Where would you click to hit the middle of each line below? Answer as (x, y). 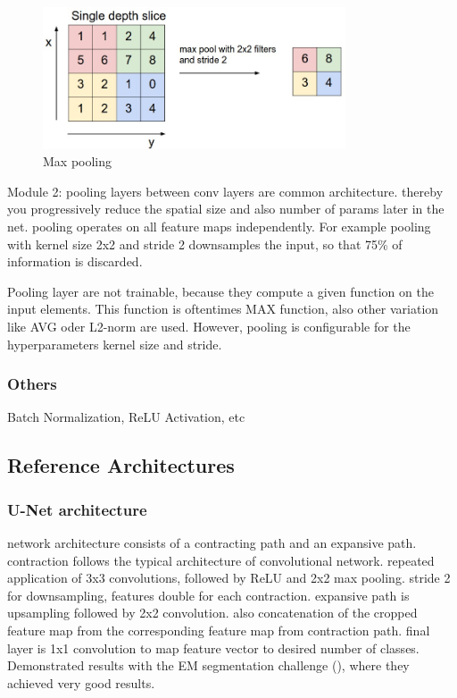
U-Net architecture (77, 509)
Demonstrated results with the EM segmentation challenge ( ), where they (208, 665)
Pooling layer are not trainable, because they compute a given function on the (220, 291)
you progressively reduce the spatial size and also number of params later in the (226, 209)
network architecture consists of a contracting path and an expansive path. (212, 542)
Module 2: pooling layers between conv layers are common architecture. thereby (225, 191)
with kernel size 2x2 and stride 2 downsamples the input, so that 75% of (205, 244)
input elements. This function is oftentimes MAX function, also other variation (223, 309)
